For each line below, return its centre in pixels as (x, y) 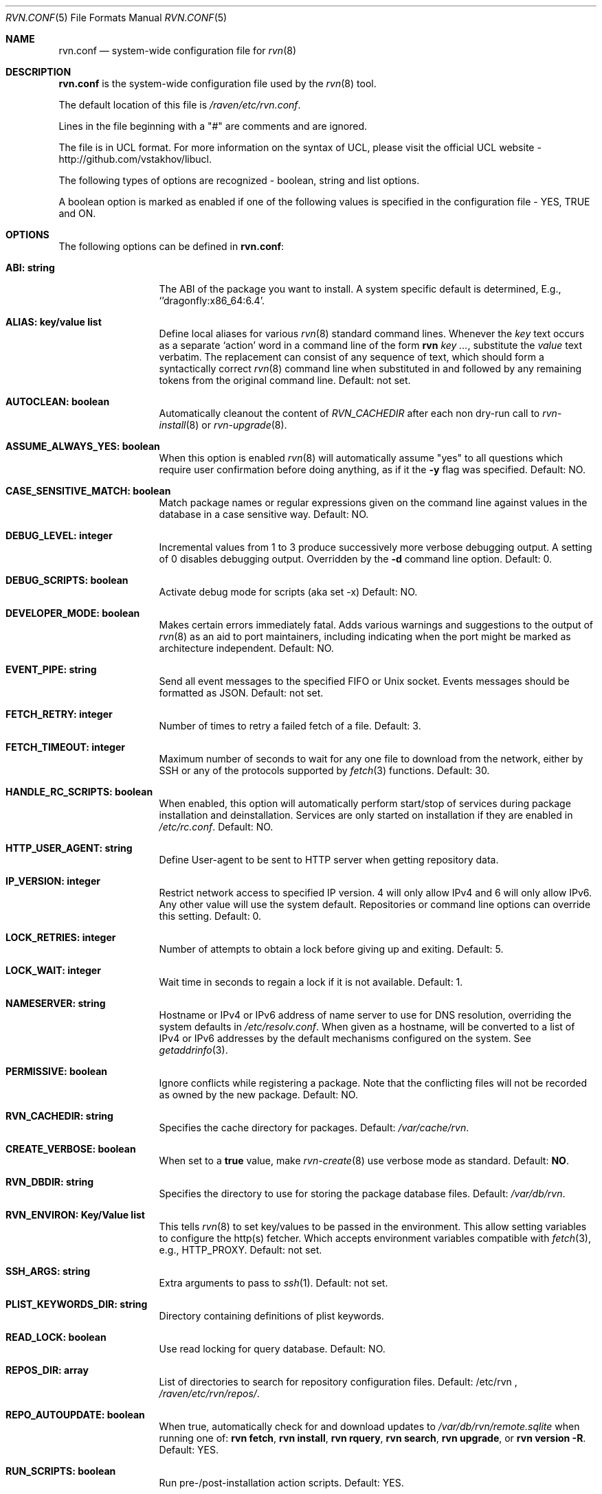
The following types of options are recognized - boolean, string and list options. (239, 180)
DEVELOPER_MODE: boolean (73, 613)
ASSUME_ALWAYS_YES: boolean (83, 446)
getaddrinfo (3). (193, 1050)
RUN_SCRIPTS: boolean (61, 1471)
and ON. (77, 213)
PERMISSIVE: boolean (57, 1071)
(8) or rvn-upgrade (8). (236, 425)
